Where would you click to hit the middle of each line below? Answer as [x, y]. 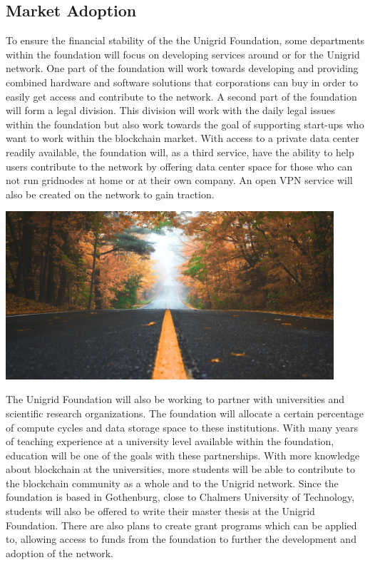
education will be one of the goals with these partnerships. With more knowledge [183, 455]
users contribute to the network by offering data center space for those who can [179, 166]
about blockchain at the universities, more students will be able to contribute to [181, 469]
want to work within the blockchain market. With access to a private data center [183, 138]
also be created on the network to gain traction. [110, 194]
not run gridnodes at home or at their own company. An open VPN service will [179, 180]
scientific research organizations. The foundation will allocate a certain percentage [185, 413]
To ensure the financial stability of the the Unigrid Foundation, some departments [185, 40]
